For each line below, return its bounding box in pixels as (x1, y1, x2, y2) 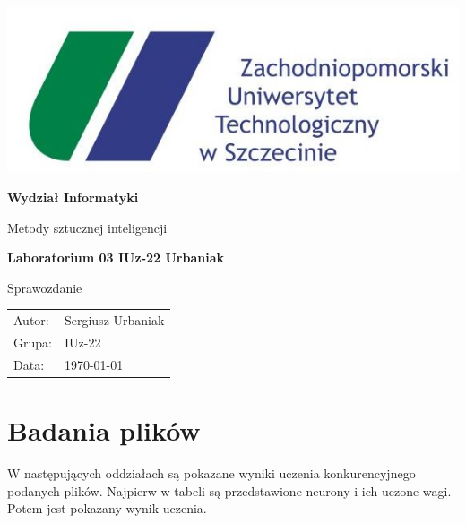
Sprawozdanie (7, 278, 82, 296)
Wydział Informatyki (7, 187, 139, 206)
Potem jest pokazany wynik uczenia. (7, 499, 207, 518)
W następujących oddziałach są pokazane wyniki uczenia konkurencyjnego (7, 463, 416, 482)
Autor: (13, 311, 49, 330)
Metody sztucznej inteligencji (7, 218, 168, 236)
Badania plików (7, 412, 201, 448)
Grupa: (13, 332, 52, 351)
